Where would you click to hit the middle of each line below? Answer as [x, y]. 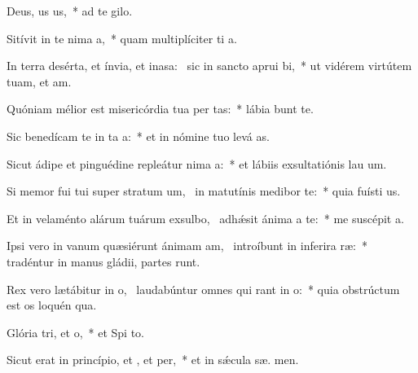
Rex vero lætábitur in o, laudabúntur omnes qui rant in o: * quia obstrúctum [203, 289]
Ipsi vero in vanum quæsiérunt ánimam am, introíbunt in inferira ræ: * [187, 246]
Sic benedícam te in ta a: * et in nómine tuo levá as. [138, 136]
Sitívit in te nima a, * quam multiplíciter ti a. [122, 38]
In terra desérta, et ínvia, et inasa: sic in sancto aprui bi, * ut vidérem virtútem [209, 66]
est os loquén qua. [52, 305]
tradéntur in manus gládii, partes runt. [103, 261]
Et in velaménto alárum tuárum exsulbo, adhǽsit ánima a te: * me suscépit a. [205, 218]
